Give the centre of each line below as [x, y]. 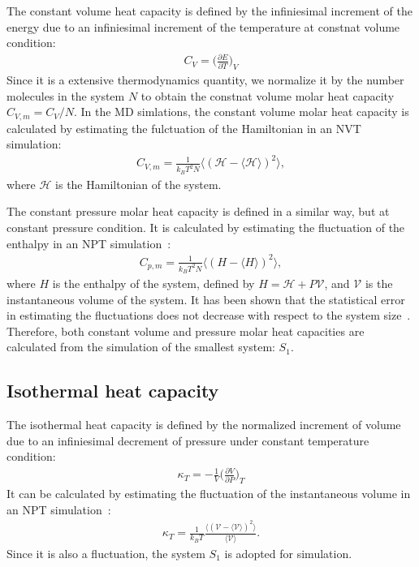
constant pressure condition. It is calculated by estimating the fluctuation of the [206, 227]
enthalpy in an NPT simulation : [89, 243]
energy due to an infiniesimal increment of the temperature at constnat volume [203, 26]
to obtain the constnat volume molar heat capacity [268, 95]
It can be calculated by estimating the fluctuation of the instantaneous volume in [209, 494]
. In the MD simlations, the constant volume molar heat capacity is [241, 112]
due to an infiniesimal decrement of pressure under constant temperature [188, 440]
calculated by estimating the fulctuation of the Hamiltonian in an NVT [184, 128]
